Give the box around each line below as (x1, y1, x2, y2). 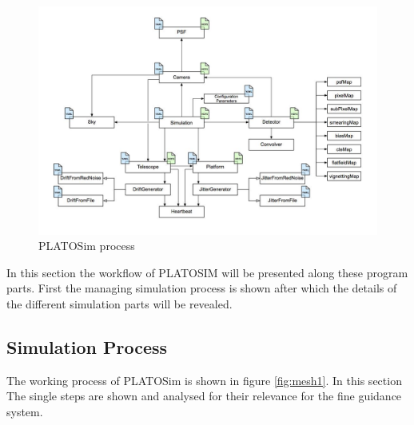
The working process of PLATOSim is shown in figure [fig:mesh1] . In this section (6, 371, 402, 388)
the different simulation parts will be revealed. (6, 296, 233, 312)
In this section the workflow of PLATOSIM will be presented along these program (6, 264, 408, 280)
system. (6, 403, 43, 420)
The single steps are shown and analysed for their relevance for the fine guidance (6, 387, 402, 404)
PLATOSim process (38, 237, 135, 254)
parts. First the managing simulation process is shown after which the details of (6, 280, 397, 296)
